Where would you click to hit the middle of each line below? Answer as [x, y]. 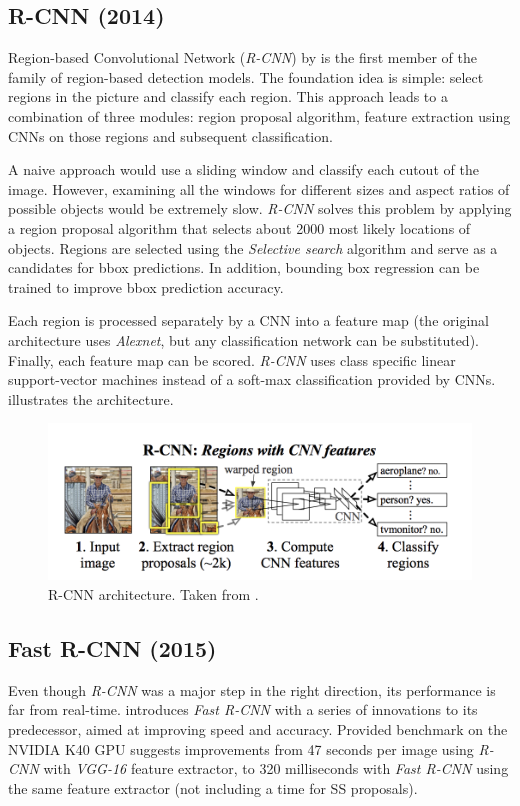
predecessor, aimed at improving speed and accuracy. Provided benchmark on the [258, 728]
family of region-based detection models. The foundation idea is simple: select [246, 76]
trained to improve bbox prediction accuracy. [146, 286]
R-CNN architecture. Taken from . [153, 593]
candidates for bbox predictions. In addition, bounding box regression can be [244, 267]
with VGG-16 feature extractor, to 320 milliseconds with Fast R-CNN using [276, 768]
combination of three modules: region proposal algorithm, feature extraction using [259, 115]
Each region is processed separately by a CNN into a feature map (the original [248, 320]
